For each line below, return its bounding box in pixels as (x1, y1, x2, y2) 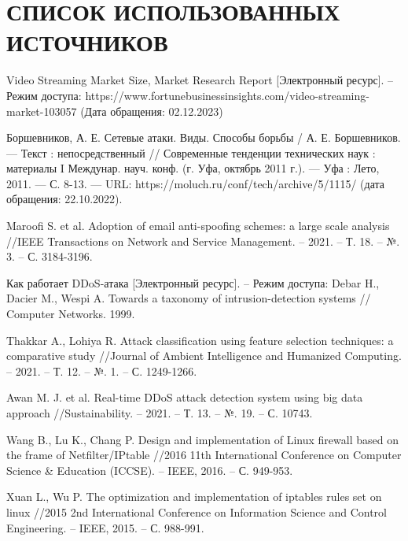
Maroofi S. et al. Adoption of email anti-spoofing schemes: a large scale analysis (6, 217, 390, 234)
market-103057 (6, 102, 77, 119)
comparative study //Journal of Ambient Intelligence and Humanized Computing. (6, 347, 402, 364)
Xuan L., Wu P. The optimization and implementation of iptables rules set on (6, 488, 382, 505)
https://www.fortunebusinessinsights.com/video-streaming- (85, 87, 369, 103)
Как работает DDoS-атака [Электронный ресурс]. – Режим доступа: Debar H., (6, 274, 380, 291)
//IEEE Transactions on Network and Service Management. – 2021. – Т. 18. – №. (6, 232, 400, 249)
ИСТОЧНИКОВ (6, 26, 168, 58)
